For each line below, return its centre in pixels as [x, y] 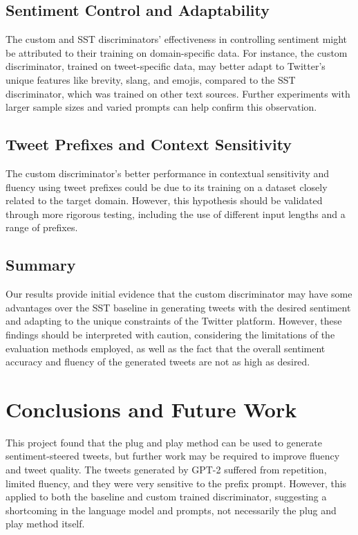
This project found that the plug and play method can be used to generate [164, 442]
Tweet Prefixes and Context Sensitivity [149, 144]
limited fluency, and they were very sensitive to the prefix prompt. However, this [176, 483]
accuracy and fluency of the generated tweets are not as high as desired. [158, 362]
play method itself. [45, 524]
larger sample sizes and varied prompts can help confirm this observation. [161, 107]
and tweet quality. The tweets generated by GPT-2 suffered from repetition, [166, 470]
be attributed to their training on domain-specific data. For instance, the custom [177, 52]
